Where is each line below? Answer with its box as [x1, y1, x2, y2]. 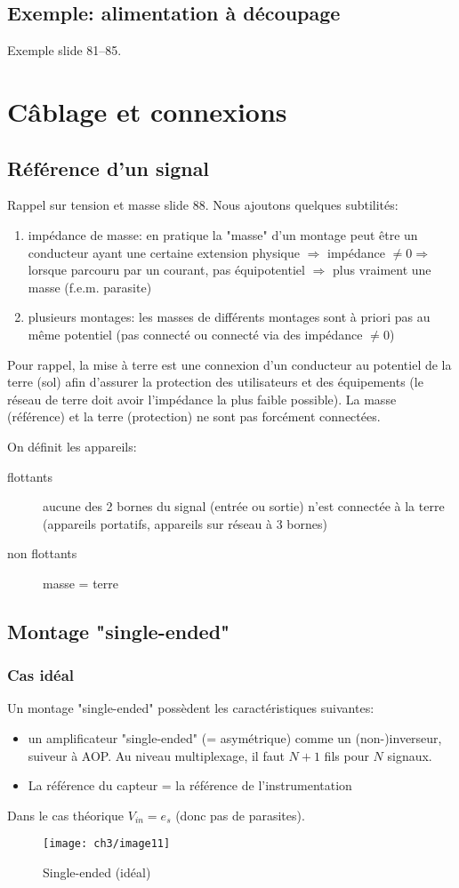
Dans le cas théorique [7, 805, 125, 824]
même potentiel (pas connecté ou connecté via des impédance [28, 324, 363, 343]
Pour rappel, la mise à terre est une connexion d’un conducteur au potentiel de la [7, 355, 452, 373]
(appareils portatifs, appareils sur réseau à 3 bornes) [43, 514, 327, 532]
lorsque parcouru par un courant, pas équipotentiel [28, 260, 305, 279]
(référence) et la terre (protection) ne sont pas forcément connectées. [7, 407, 381, 426]
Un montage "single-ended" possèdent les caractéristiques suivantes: [7, 699, 374, 717]
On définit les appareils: [7, 436, 137, 455]
